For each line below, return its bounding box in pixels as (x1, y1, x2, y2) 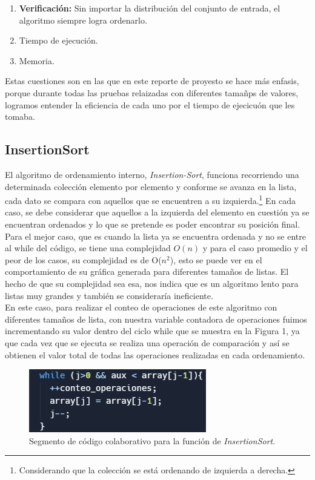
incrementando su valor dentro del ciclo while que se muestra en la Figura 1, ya (5, 324, 300, 337)
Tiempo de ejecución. (19, 34, 98, 47)
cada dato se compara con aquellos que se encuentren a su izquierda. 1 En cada (5, 192, 296, 206)
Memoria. (19, 54, 55, 67)
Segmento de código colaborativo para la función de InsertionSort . (29, 434, 276, 447)
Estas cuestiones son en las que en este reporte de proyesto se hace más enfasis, (5, 74, 299, 87)
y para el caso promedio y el (202, 242, 308, 254)
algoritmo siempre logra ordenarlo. (19, 13, 147, 26)
